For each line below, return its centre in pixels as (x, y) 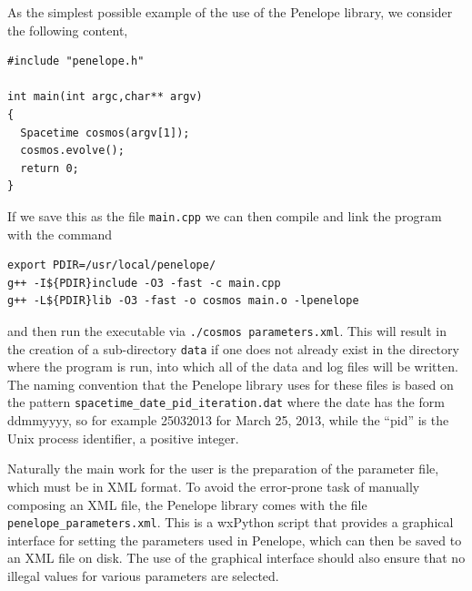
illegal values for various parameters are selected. (143, 575)
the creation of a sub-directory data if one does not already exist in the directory (233, 348)
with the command (60, 234)
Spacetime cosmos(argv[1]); (105, 132)
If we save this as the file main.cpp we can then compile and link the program (225, 215)
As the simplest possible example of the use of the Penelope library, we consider (230, 12)
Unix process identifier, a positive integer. (123, 438)
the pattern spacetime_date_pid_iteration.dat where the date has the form (226, 402)
